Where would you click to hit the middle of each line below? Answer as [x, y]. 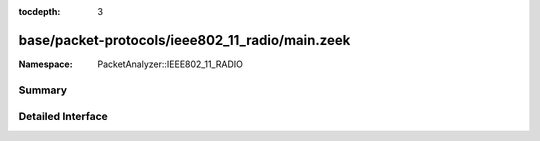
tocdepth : [39, 11]
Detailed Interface [63, 117]
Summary [43, 90]
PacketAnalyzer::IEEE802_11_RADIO [170, 64]
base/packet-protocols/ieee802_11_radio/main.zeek [184, 40]
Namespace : [46, 64]
